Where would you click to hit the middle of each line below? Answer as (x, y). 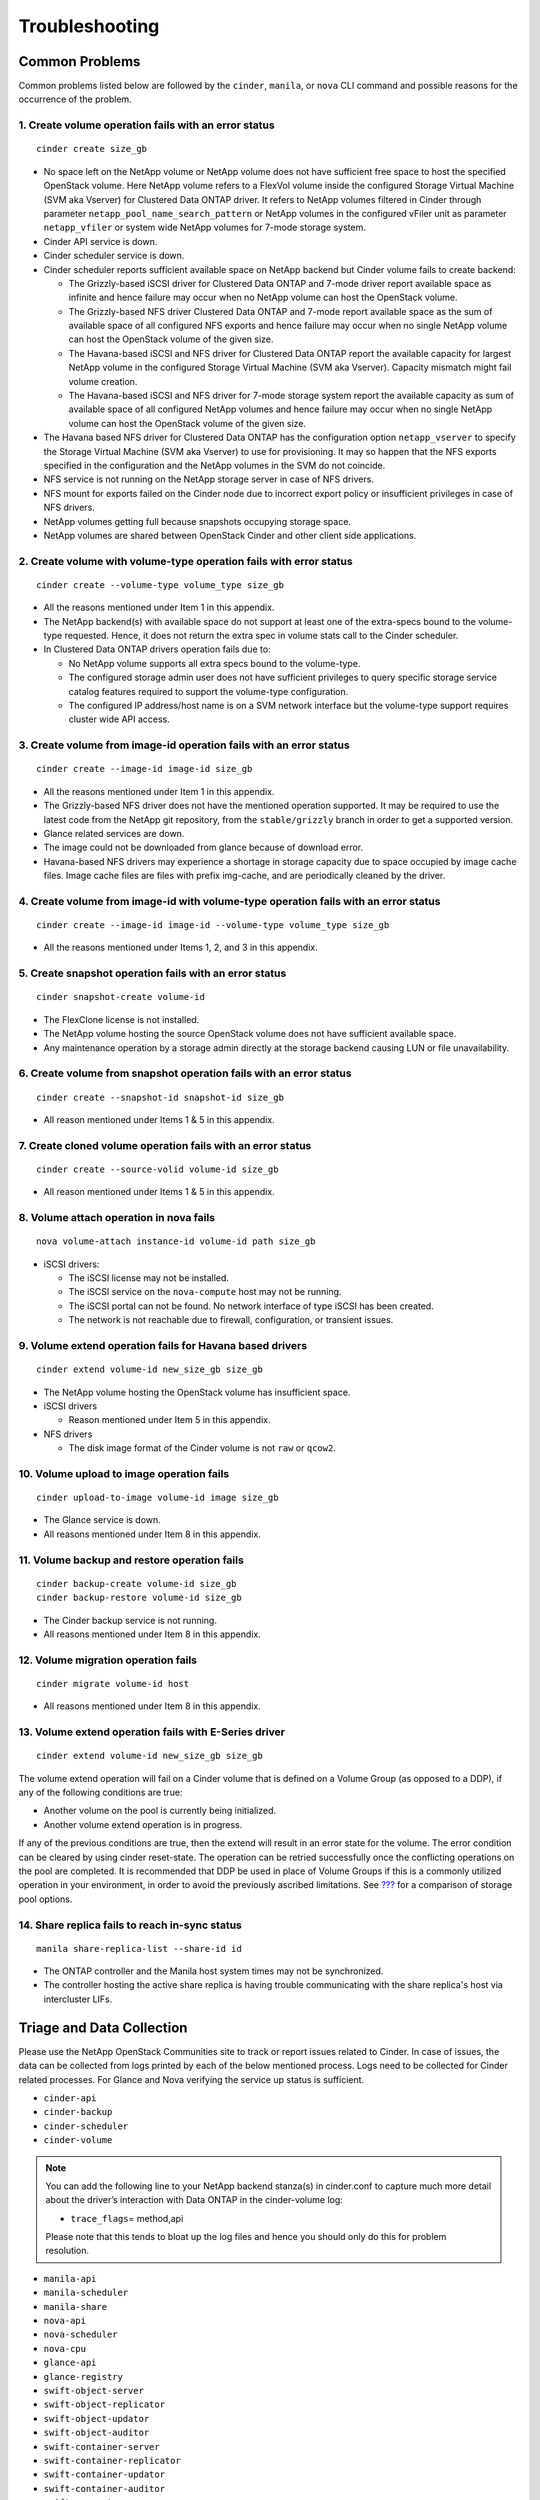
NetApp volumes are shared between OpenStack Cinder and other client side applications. (230, 535)
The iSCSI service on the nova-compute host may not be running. (205, 1292)
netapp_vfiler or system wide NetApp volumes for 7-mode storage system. (205, 227)
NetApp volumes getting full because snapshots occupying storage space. (197, 521)
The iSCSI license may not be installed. (149, 1278)
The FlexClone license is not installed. (121, 1019)
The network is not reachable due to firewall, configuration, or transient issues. (231, 1320)
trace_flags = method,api (127, 2218)
